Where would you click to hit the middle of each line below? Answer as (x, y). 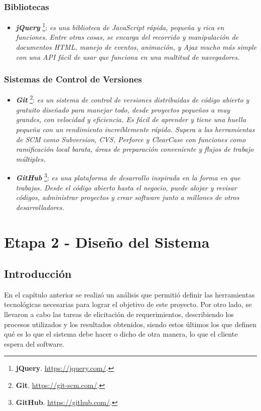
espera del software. (34, 343)
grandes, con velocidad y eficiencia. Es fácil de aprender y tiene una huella (131, 119)
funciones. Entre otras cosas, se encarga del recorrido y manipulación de (127, 37)
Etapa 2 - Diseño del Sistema (107, 241)
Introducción (38, 274)
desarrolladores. (40, 207)
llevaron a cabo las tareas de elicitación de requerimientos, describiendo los (119, 314)
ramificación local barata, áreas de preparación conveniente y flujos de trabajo (135, 149)
